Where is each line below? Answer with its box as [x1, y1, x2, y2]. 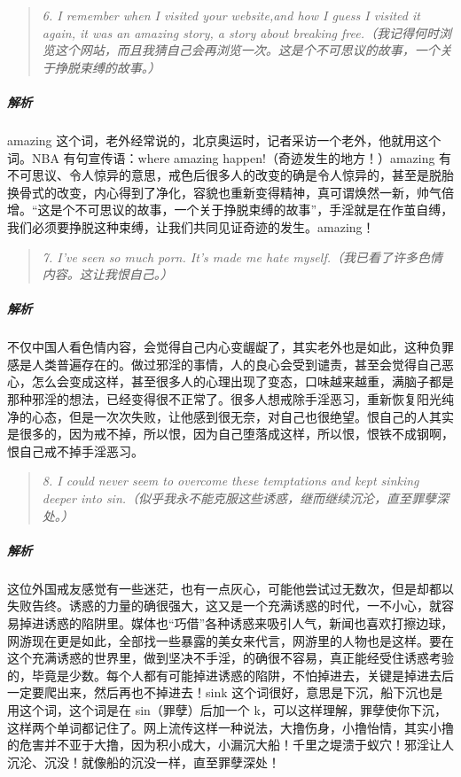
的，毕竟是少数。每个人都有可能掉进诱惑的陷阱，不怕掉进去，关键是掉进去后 [7, 665, 454, 684]
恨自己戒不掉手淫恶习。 [7, 441, 144, 460]
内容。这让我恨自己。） [42, 265, 173, 284]
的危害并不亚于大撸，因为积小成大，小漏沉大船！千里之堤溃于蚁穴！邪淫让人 [7, 735, 454, 754]
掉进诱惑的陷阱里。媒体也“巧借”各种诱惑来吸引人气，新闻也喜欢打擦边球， [19, 613, 454, 632]
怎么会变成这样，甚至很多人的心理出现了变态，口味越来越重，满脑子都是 [31, 372, 454, 391]
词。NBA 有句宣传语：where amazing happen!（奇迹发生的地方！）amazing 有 [7, 148, 452, 167]
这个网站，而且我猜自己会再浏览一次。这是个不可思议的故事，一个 [54, 41, 440, 59]
